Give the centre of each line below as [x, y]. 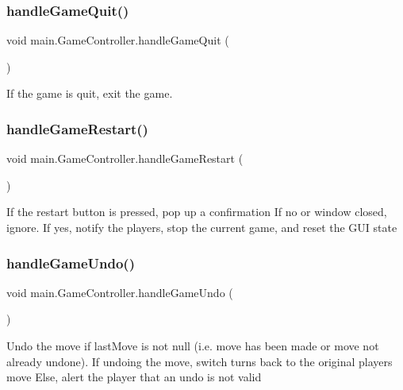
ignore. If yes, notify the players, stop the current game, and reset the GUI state [202, 227]
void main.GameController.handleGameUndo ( [120, 292]
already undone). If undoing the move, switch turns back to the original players [200, 361]
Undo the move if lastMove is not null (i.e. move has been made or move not [193, 346]
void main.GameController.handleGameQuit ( [118, 40]
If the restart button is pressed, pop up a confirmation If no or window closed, [197, 212]
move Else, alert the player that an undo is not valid [134, 377]
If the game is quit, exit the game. [90, 93]
